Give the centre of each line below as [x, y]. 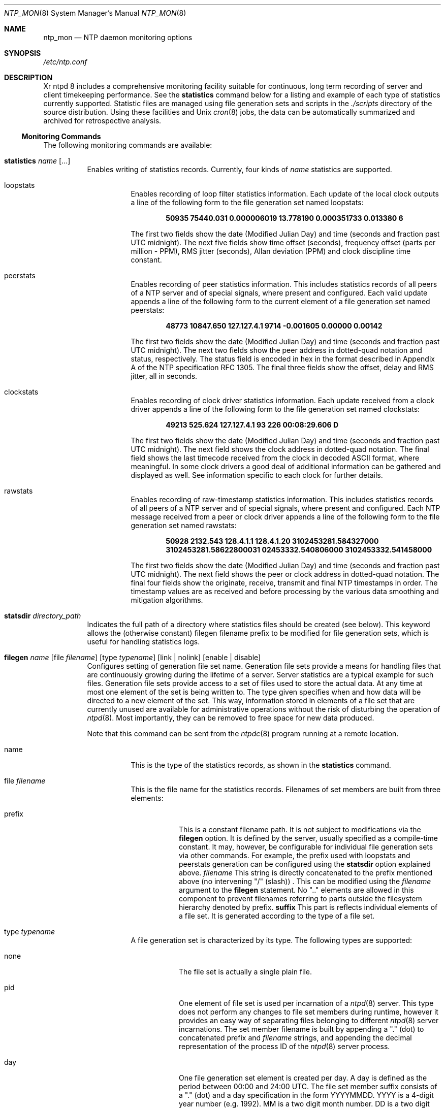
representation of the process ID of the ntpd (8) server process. [284, 1046]
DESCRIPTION [28, 77]
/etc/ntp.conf [65, 62]
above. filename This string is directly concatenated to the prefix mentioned [306, 873]
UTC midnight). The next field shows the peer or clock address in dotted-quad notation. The [285, 574]
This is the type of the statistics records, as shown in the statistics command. [261, 765]
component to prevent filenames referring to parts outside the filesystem [300, 899]
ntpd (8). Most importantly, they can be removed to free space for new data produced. [231, 718]
